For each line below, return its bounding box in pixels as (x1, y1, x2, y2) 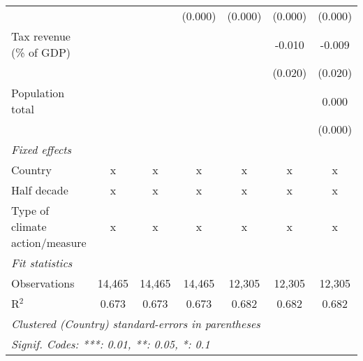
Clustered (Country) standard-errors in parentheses (11, 316, 260, 332)
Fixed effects (11, 141, 72, 157)
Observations (11, 275, 75, 291)
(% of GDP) (11, 44, 71, 60)
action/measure (11, 234, 87, 250)
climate (11, 218, 47, 234)
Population (11, 85, 65, 101)
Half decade (11, 182, 68, 198)
